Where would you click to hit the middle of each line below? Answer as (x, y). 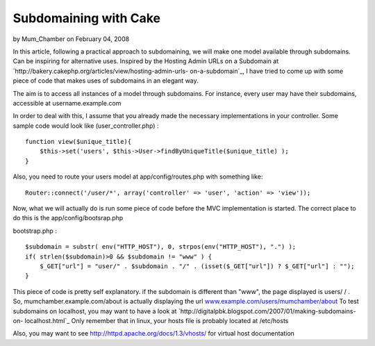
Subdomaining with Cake (87, 18)
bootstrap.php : (35, 231)
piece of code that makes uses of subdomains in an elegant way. (106, 81)
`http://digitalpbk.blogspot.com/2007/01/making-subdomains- (267, 311)
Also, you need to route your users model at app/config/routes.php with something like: (138, 176)
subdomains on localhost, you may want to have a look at (95, 311)
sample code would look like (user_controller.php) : (86, 126)
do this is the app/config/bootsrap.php (68, 218)
